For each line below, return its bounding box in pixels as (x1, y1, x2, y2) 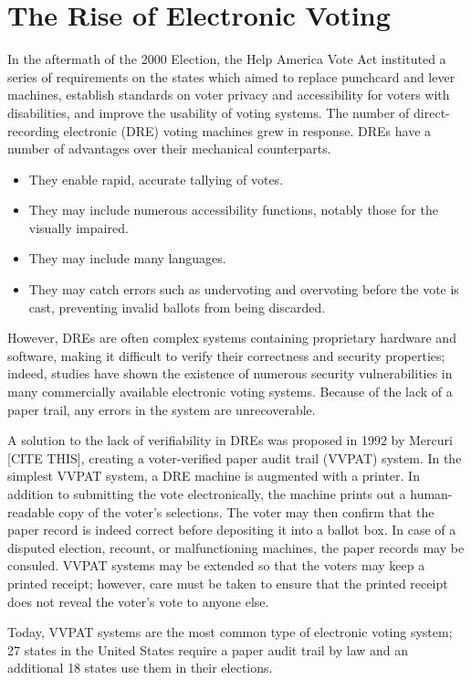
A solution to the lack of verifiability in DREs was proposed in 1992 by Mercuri (7, 430, 453, 450)
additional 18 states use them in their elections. (7, 658, 273, 677)
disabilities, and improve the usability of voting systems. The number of (7, 102, 410, 122)
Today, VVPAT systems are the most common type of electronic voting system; (7, 622, 453, 642)
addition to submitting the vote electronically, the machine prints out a (7, 484, 406, 503)
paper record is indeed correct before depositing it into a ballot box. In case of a (7, 520, 456, 539)
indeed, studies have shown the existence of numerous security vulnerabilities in (7, 364, 453, 383)
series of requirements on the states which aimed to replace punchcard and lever (7, 67, 455, 86)
